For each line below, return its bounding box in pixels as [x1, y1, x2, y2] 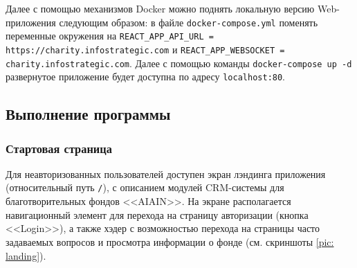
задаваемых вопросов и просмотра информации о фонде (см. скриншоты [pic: [6, 234, 334, 249]
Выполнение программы [6, 103, 171, 125]
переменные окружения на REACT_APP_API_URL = [6, 28, 214, 43]
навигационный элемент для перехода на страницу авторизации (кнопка [6, 207, 309, 222]
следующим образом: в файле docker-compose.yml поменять [59, 15, 318, 29]
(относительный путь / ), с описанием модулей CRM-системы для [6, 180, 284, 195]
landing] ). [6, 248, 46, 262]
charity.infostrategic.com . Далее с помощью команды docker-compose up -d [6, 55, 352, 70]
